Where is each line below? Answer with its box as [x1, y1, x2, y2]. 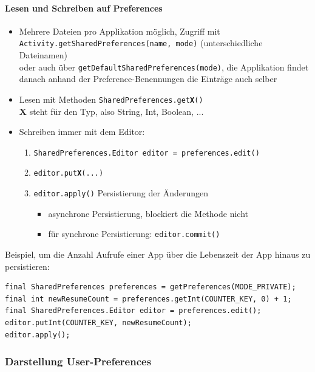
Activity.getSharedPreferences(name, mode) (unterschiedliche [19, 36, 263, 49]
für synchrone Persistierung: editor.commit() [48, 227, 220, 240]
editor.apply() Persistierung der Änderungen [33, 187, 209, 199]
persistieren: [5, 260, 50, 272]
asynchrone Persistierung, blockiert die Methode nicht [48, 207, 248, 219]
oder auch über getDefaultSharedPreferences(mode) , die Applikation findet [19, 60, 309, 73]
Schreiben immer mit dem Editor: [19, 125, 145, 138]
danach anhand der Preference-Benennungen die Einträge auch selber [19, 72, 277, 85]
